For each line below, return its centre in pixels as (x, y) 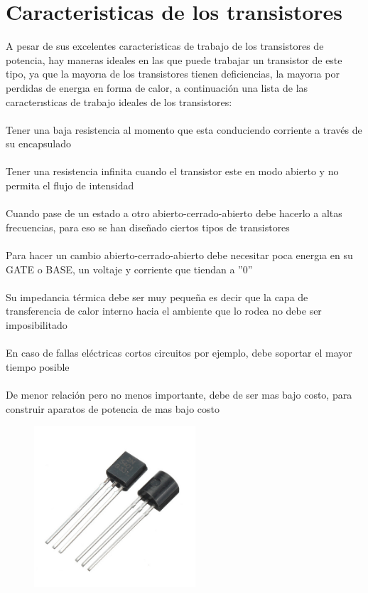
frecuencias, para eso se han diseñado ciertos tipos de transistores (148, 227)
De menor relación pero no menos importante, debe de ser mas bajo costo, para (179, 394)
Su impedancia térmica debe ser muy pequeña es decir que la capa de (157, 296)
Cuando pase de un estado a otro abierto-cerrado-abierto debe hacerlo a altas (174, 213)
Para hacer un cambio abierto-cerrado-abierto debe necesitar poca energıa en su (179, 255)
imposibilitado (37, 325)
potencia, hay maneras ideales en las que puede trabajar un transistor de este (174, 59)
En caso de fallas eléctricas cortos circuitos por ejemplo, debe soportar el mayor (179, 353)
